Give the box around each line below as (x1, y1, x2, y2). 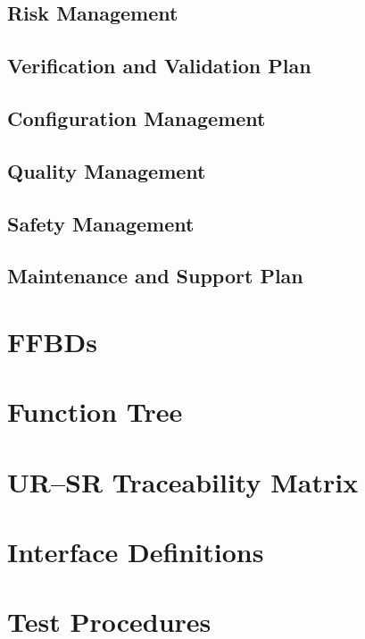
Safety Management (7, 209, 195, 237)
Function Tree (7, 393, 183, 430)
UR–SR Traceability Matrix (7, 463, 359, 500)
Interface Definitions (7, 534, 264, 569)
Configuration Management (7, 104, 266, 131)
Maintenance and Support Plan (7, 262, 303, 290)
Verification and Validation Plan (7, 52, 311, 80)
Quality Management (7, 156, 206, 184)
